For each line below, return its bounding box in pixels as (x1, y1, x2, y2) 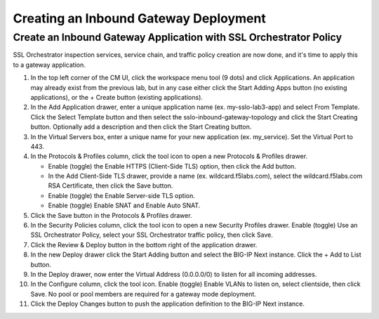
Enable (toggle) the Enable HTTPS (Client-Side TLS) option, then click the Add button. (48, 162, 296, 170)
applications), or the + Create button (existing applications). (30, 93, 204, 101)
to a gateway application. (13, 60, 86, 69)
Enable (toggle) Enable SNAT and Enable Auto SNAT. (48, 201, 201, 210)
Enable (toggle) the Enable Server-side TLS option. (48, 191, 196, 200)
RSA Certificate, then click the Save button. (48, 181, 173, 190)
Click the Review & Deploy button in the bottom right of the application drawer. (30, 240, 258, 249)
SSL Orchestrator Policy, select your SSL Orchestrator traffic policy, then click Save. (30, 230, 273, 239)
